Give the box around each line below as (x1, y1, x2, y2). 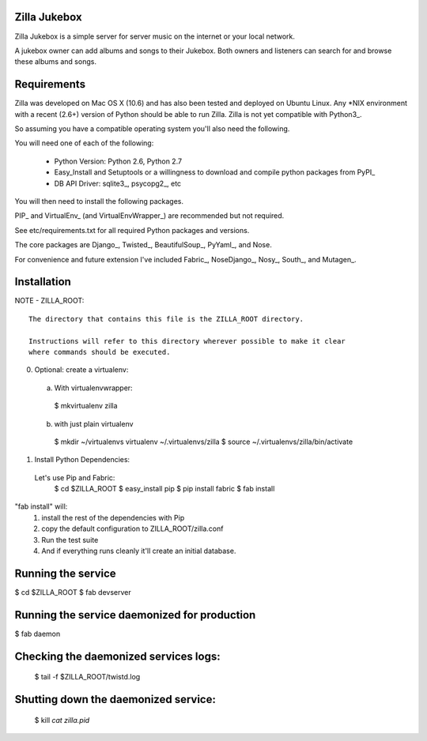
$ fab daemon (14, 629, 61, 638)
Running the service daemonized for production (14, 608, 256, 622)
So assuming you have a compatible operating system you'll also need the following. (14, 123, 290, 134)
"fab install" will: (14, 502, 68, 511)
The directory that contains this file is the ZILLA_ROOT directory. (28, 314, 304, 323)
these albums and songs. (14, 57, 96, 66)
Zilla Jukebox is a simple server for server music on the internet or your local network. (14, 32, 296, 41)
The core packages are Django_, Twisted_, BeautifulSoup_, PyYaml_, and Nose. (14, 240, 272, 250)
